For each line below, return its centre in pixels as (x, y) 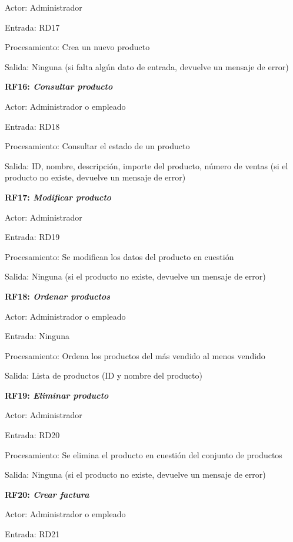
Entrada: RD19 (32, 237)
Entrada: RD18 (32, 126)
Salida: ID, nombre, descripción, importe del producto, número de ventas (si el (146, 165)
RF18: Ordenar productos (58, 296)
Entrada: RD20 (32, 435)
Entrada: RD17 (32, 27)
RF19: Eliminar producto (57, 395)
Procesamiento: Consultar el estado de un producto (97, 146)
